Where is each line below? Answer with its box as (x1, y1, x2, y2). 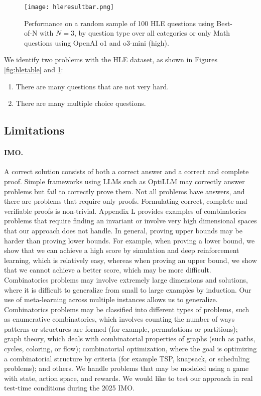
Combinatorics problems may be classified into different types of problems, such (4, 304, 249, 314)
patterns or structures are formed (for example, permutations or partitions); (4, 323, 238, 334)
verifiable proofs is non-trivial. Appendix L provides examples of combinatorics (4, 205, 246, 216)
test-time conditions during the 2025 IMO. (4, 382, 135, 393)
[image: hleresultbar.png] (24, 4, 114, 11)
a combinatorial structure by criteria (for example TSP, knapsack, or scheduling (4, 353, 250, 363)
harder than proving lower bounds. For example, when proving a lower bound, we (4, 235, 255, 245)
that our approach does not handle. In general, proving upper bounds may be (4, 225, 242, 235)
